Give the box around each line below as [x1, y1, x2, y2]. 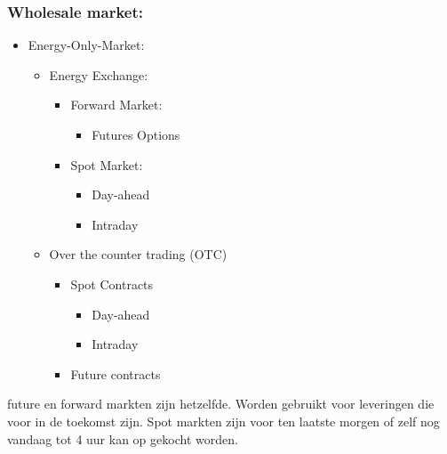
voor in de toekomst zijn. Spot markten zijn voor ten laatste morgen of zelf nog [7, 411, 440, 430]
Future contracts [70, 364, 161, 383]
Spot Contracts [70, 274, 154, 293]
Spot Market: [70, 155, 143, 174]
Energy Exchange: [49, 65, 148, 84]
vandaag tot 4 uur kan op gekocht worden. [7, 429, 238, 448]
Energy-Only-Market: [28, 36, 145, 54]
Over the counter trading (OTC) [49, 245, 227, 263]
